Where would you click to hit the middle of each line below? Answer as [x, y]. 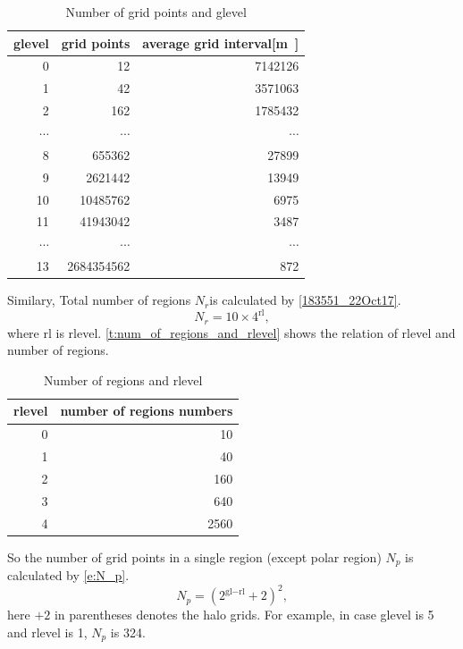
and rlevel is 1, [47, 632]
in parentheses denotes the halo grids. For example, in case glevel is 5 [244, 615]
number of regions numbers [147, 411]
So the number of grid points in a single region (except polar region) [194, 556]
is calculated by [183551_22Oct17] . [305, 300]
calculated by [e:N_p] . [68, 575]
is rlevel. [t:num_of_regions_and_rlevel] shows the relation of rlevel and [256, 332]
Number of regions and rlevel [123, 379]
